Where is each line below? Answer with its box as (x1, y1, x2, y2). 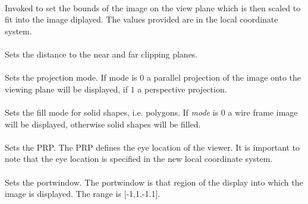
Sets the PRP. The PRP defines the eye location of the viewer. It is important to (5, 141, 300, 153)
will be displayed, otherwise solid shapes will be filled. (5, 117, 201, 130)
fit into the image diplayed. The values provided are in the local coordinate (5, 13, 278, 26)
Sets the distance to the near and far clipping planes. (5, 47, 198, 60)
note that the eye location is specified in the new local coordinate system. (5, 152, 273, 165)
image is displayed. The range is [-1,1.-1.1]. (5, 187, 161, 200)
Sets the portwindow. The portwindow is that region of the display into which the (5, 176, 303, 188)
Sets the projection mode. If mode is (5, 71, 137, 84)
